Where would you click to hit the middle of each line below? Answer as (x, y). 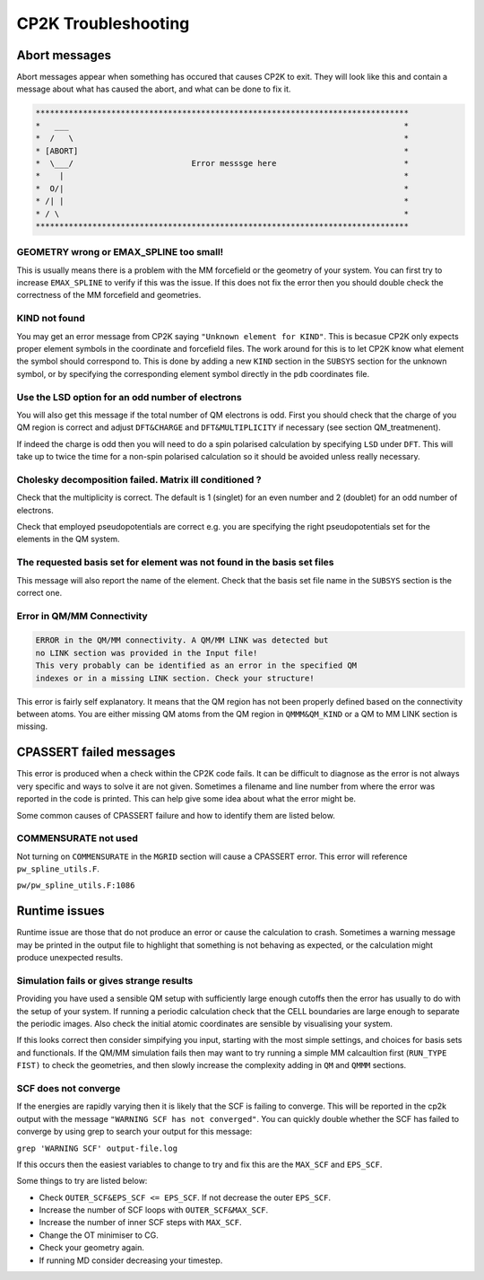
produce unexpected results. (70, 958)
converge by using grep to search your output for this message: (134, 1132)
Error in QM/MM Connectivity (82, 616)
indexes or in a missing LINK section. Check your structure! (175, 678)
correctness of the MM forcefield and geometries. (109, 295)
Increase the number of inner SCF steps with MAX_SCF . (140, 1223)
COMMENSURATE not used (78, 838)
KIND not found (51, 319)
